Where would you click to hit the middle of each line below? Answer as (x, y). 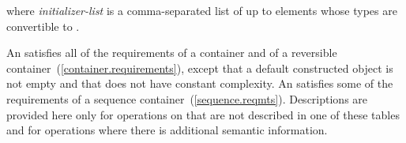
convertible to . (43, 26)
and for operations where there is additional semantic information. (167, 130)
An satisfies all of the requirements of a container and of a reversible (172, 53)
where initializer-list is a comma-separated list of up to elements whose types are (202, 10)
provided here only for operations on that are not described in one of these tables (203, 114)
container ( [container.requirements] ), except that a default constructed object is (200, 68)
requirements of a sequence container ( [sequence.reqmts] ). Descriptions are (187, 98)
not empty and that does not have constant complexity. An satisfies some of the (200, 83)
